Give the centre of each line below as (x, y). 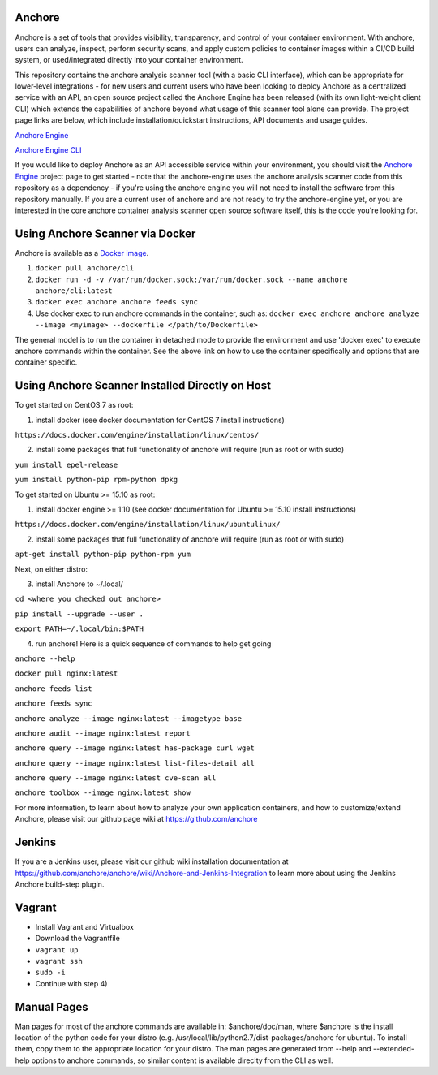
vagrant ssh (59, 961)
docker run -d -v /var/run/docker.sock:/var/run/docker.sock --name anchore (191, 279)
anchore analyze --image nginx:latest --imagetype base (129, 718)
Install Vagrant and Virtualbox (84, 926)
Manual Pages (52, 1007)
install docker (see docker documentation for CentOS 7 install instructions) (160, 420)
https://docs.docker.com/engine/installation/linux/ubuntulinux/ (148, 525)
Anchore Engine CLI (48, 150)
